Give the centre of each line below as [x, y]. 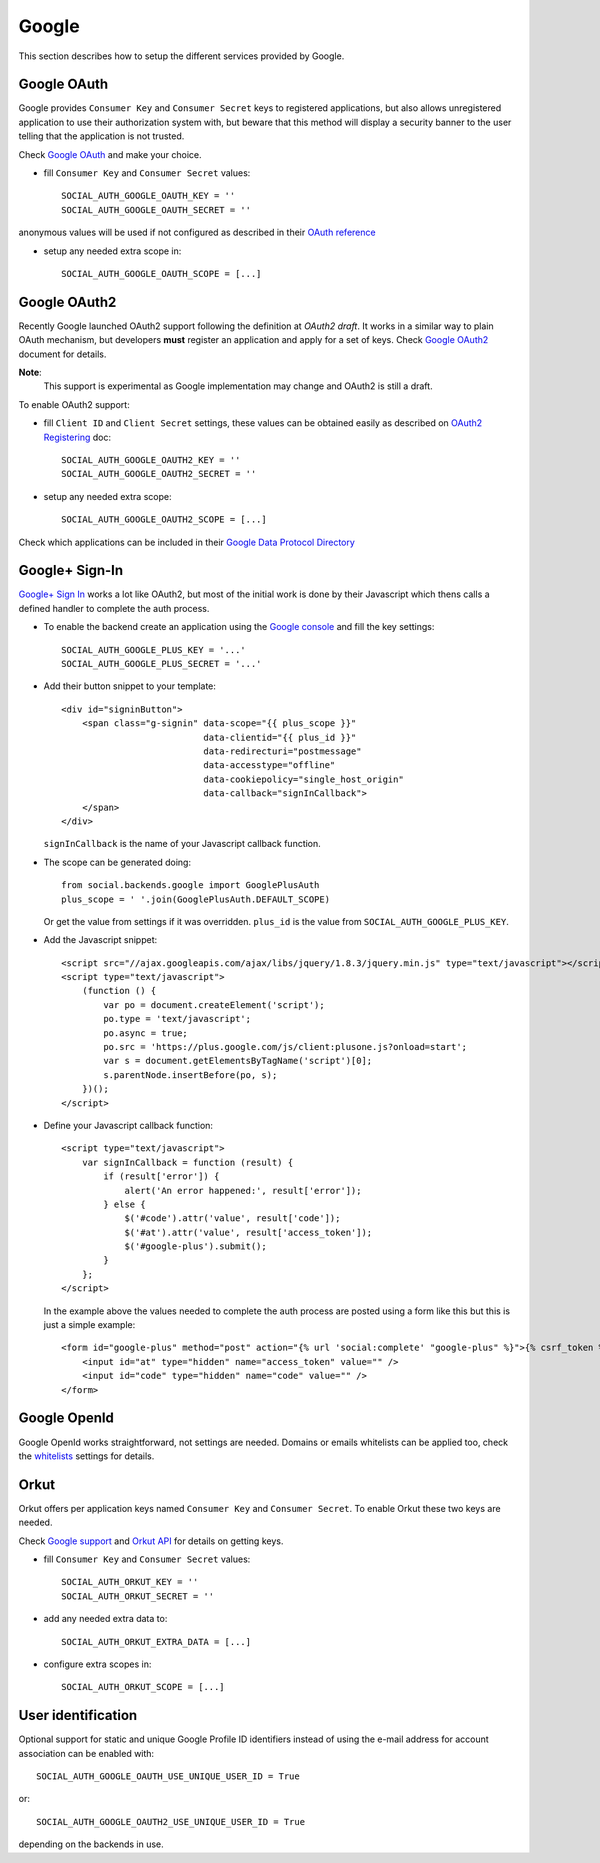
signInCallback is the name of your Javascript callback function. [182, 844]
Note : [30, 372]
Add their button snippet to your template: [130, 686]
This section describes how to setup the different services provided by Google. [181, 56]
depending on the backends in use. [91, 1844]
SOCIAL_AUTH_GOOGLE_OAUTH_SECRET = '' [156, 209]
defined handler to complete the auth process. [114, 608]
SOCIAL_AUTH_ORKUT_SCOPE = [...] [143, 1687]
